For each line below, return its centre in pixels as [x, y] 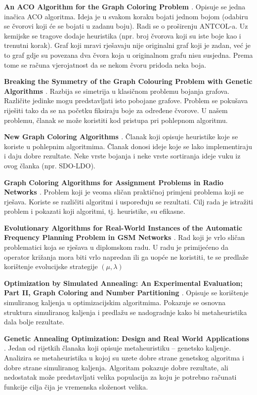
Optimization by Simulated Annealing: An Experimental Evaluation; [123, 283]
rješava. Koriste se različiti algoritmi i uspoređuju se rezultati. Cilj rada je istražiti [128, 201]
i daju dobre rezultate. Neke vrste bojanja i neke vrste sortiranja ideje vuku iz [122, 156]
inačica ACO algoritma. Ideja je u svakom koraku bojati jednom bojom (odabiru [126, 16]
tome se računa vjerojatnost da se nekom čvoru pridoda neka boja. [105, 64]
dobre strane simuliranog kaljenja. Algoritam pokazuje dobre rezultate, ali [116, 367]
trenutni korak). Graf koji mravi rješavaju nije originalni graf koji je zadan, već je [128, 45]
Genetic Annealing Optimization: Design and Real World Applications [127, 338]
